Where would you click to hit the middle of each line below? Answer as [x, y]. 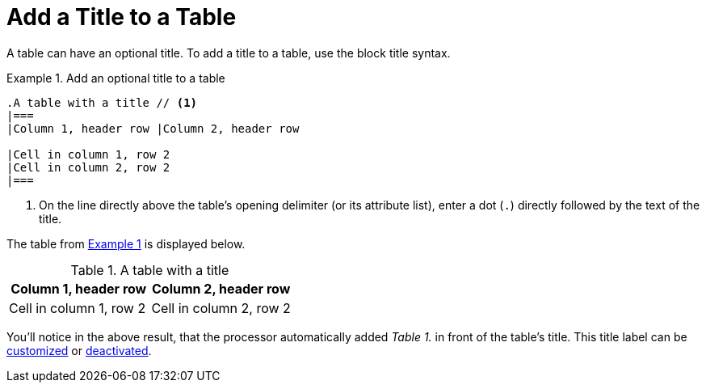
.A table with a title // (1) [102, 102]
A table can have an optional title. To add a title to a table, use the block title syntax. [229, 53]
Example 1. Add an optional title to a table [116, 78]
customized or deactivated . [79, 350]
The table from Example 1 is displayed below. [126, 243]
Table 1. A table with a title [150, 270]
